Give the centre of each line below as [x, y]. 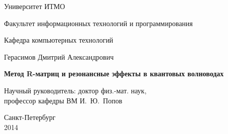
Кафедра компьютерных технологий [59, 40]
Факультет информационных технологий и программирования [98, 23]
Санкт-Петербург [30, 117]
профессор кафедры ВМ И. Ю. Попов [63, 100]
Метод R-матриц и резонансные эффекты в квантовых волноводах [114, 74]
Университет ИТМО [35, 6]
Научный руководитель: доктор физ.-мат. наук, [75, 90]
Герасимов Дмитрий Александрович [59, 56]
